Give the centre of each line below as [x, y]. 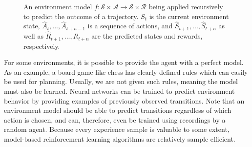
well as [33, 36]
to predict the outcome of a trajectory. [81, 16]
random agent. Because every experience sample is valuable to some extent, [117, 129]
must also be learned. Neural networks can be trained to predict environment [119, 91]
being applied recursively [186, 6]
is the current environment [189, 16]
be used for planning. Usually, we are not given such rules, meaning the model [121, 81]
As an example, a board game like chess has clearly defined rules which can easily [126, 72]
